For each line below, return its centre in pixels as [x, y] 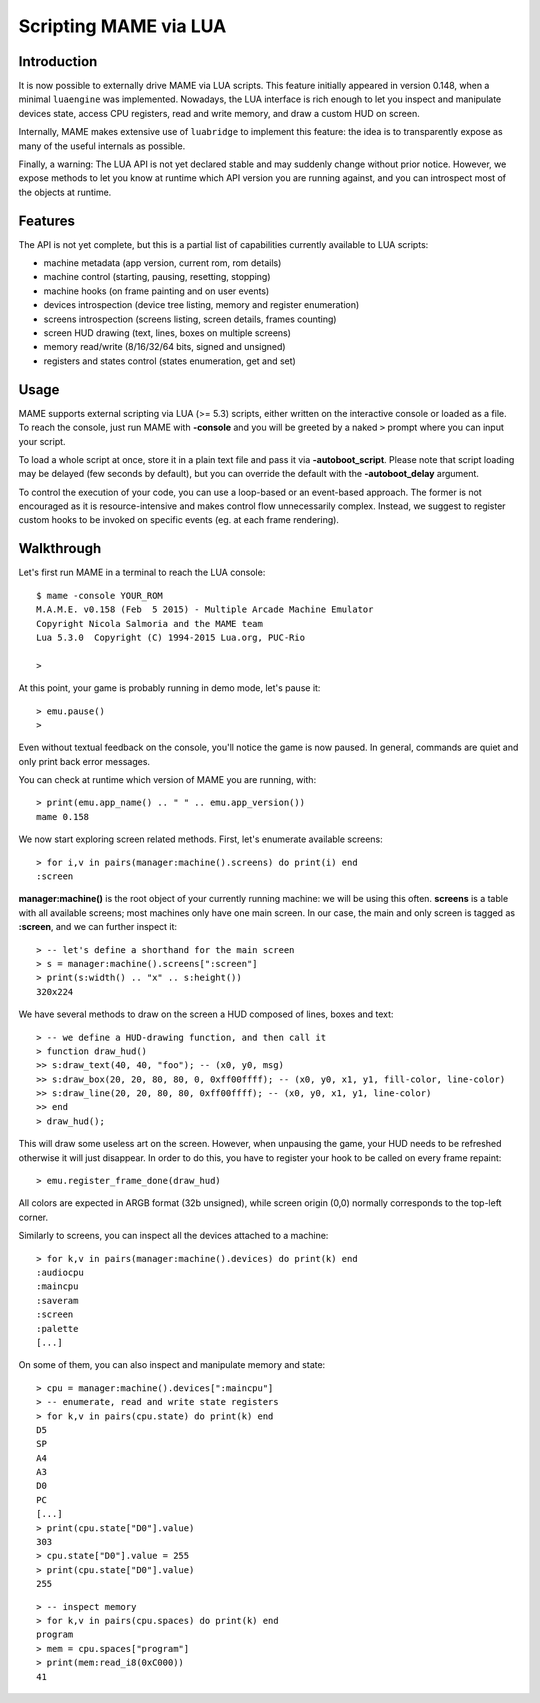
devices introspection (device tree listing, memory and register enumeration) [201, 305]
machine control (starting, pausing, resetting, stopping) [157, 277]
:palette [57, 1328]
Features [46, 220]
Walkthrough [60, 548]
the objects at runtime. [65, 192]
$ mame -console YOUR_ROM [100, 595]
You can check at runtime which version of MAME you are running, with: [167, 780]
